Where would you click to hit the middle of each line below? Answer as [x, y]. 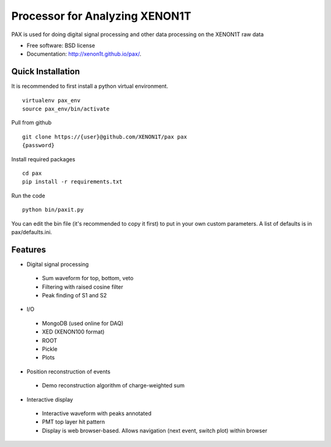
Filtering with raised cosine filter [83, 287]
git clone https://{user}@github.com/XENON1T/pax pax [105, 137]
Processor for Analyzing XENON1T [101, 16]
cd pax [32, 173]
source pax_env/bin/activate [66, 109]
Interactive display [50, 399]
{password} [39, 145]
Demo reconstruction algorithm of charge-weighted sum [113, 386]
